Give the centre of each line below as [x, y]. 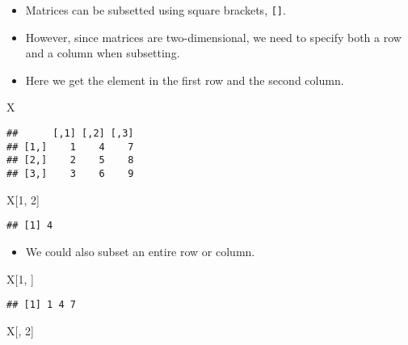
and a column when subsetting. [103, 53]
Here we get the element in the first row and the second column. [185, 80]
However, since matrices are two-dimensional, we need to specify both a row [213, 37]
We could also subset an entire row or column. [140, 251]
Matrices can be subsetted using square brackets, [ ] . [156, 10]
